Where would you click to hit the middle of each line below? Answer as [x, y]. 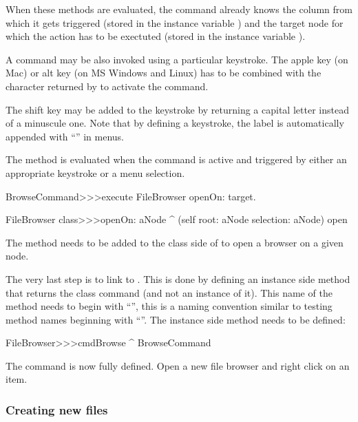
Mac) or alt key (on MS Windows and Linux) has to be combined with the [164, 73]
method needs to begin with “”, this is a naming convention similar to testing [169, 306]
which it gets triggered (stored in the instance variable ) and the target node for [175, 22]
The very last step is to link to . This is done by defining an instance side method [178, 278]
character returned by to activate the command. [107, 86]
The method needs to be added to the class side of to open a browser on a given [175, 242]
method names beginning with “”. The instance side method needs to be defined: [176, 319]
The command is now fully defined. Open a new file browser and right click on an [178, 365]
